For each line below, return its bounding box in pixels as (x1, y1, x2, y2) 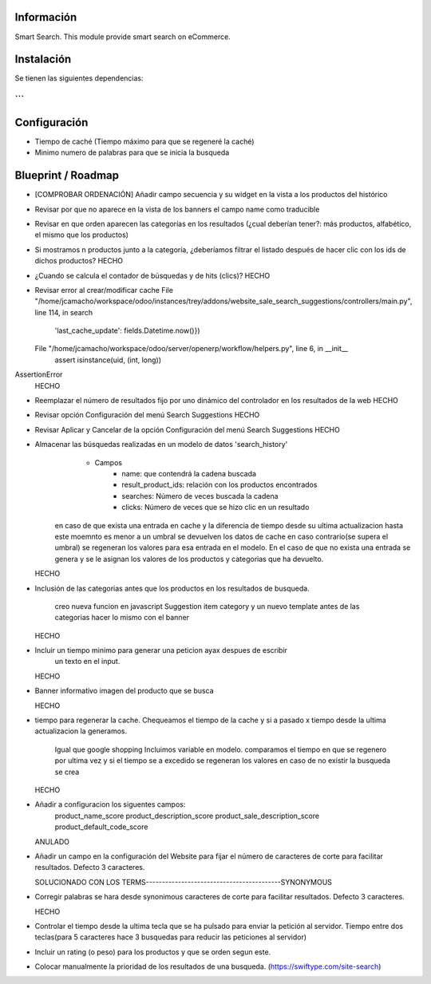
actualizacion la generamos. (34, 726, 128, 736)
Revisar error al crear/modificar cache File (34, 285, 173, 294)
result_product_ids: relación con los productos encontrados (121, 480, 318, 490)
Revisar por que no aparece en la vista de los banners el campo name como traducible (34, 204, 320, 214)
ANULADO (34, 836, 70, 846)
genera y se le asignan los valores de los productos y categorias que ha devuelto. (54, 554, 324, 563)
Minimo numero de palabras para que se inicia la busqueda (34, 148, 230, 157)
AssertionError (14, 369, 63, 379)
